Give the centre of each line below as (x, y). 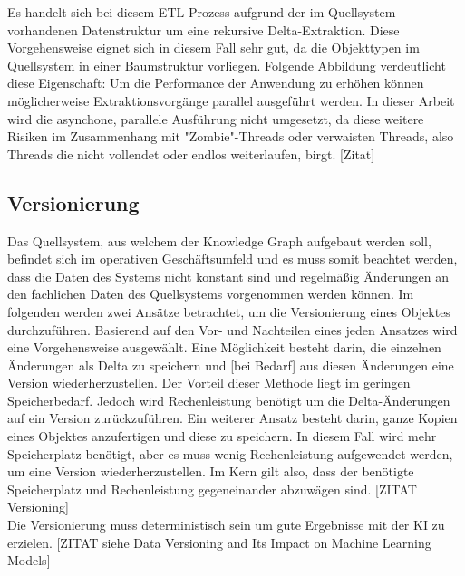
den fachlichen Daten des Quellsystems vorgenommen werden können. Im (211, 294)
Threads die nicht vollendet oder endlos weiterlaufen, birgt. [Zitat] (191, 154)
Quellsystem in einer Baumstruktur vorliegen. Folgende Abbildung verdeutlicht (227, 65)
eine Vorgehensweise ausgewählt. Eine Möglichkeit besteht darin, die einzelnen (224, 347)
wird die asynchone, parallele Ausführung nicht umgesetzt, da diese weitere (216, 118)
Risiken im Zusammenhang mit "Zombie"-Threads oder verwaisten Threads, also (231, 136)
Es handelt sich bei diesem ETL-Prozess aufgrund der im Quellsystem (202, 12)
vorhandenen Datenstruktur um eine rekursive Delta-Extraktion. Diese (203, 29)
